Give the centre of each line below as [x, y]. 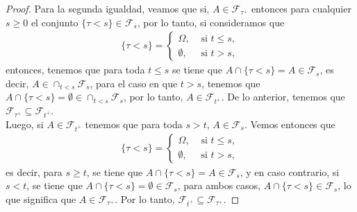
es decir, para [34, 171]
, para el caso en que [134, 83]
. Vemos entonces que [290, 124]
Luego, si [25, 124]
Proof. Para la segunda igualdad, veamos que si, [108, 8]
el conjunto [55, 22]
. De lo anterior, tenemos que [283, 97]
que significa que [41, 198]
